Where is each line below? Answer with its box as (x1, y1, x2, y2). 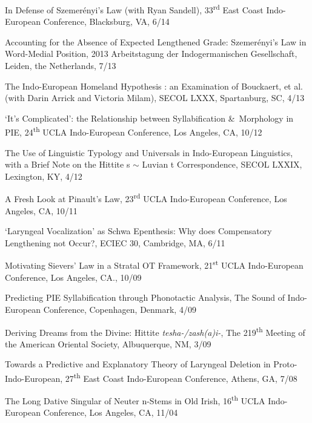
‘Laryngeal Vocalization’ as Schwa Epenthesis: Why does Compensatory (5, 225, 272, 237)
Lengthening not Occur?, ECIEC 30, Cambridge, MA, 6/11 (5, 236, 225, 249)
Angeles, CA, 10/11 (5, 204, 78, 217)
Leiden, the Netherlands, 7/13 (5, 59, 116, 72)
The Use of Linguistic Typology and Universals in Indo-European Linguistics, (5, 146, 293, 159)
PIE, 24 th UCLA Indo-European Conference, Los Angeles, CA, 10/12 (5, 124, 262, 139)
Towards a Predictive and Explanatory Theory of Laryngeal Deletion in (5, 358, 271, 370)
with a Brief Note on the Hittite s (5, 158, 130, 171)
